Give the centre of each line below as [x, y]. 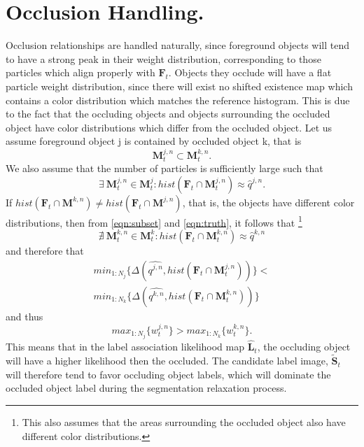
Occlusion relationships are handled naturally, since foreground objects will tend [178, 45]
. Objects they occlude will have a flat [250, 72]
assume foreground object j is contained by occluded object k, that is [154, 141]
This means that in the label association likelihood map [125, 347]
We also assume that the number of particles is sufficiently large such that [164, 168]
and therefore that [45, 250]
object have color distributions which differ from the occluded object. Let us [169, 127]
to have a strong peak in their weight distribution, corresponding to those [163, 58]
